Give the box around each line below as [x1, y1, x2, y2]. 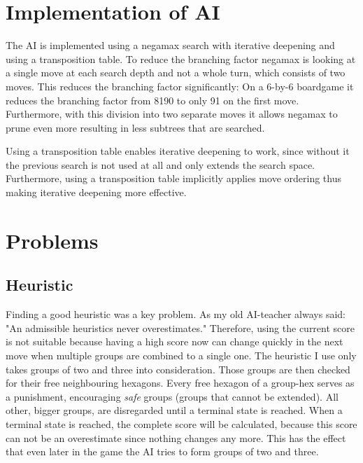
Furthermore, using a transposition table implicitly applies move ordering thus [6, 171, 341, 186]
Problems [6, 226, 99, 254]
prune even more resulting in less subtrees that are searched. [6, 120, 265, 134]
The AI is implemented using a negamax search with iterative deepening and [6, 38, 335, 53]
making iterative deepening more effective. [6, 185, 187, 200]
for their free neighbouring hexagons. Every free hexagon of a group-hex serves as [6, 375, 355, 390]
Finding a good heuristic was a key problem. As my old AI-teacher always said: [6, 307, 346, 322]
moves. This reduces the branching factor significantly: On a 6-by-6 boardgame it [6, 78, 354, 93]
